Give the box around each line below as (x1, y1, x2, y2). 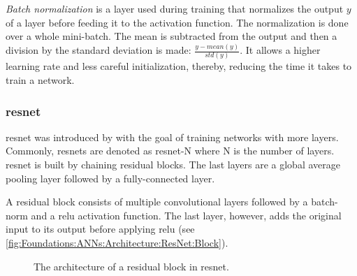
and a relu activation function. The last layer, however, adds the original (31, 208, 342, 222)
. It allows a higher (240, 43, 321, 57)
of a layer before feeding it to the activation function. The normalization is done (6, 15, 349, 29)
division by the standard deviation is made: (6, 43, 191, 57)
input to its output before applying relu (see (6, 221, 195, 236)
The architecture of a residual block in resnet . (34, 259, 229, 273)
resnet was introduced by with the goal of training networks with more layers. (6, 129, 339, 144)
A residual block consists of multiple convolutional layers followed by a (6, 194, 308, 209)
